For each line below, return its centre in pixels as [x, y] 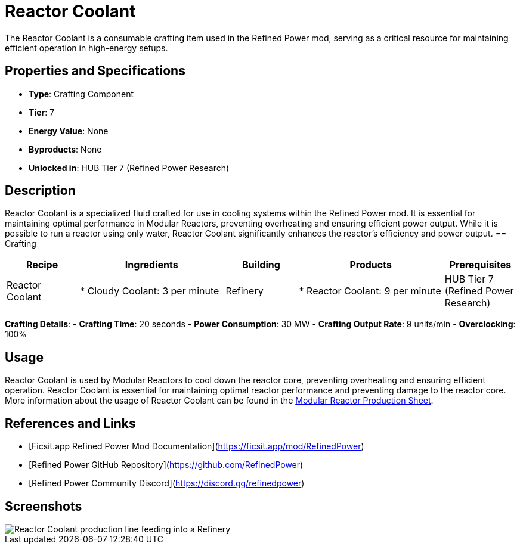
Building [261, 265]
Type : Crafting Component [81, 94]
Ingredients [151, 265]
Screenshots [44, 506]
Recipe [42, 265]
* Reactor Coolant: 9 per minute [370, 291]
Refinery [244, 291]
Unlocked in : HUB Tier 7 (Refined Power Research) [129, 168]
